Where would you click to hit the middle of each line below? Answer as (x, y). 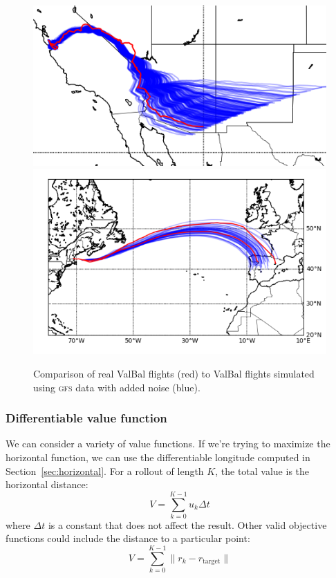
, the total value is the (262, 470)
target (212, 562)
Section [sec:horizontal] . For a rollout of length (105, 470)
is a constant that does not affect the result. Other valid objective (187, 524)
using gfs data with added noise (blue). (117, 387)
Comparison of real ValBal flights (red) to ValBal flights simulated (174, 373)
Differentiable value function (86, 418)
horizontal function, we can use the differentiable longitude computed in (158, 457)
